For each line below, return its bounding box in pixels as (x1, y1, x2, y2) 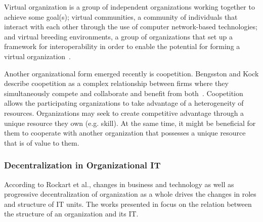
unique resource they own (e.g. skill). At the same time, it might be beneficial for (4, 117, 256, 128)
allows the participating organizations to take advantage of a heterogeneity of (4, 98, 244, 108)
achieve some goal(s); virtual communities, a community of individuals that (4, 11, 238, 22)
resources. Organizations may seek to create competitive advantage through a (4, 107, 244, 118)
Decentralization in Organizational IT (4, 159, 161, 171)
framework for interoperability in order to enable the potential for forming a (4, 41, 240, 52)
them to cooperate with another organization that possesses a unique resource (4, 127, 246, 138)
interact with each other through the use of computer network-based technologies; (4, 21, 257, 32)
